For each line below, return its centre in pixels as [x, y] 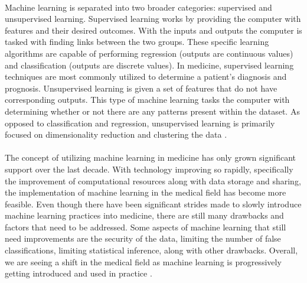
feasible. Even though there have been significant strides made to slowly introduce [153, 204]
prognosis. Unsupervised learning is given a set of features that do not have [141, 88]
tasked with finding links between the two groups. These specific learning [137, 42]
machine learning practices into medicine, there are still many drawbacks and [144, 215]
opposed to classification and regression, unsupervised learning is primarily [140, 123]
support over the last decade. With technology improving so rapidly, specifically [149, 169]
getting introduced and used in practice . [79, 273]
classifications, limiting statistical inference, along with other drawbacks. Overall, [151, 250]
